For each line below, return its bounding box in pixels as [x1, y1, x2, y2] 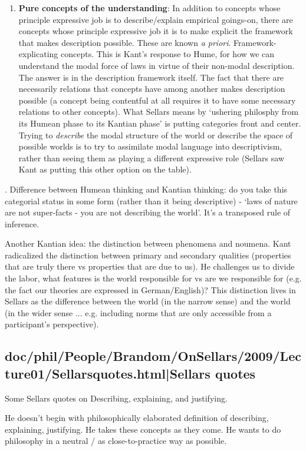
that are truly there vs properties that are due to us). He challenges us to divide [5, 260, 295, 273]
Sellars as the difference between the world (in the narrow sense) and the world [5, 295, 291, 307]
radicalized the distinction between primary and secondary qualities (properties [5, 248, 291, 261]
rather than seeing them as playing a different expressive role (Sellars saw [18, 151, 285, 164]
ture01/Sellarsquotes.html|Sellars [5, 364, 210, 382]
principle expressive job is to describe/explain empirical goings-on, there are [18, 13, 293, 25]
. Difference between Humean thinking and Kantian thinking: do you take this [5, 183, 288, 195]
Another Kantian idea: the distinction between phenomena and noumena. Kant [5, 237, 291, 250]
